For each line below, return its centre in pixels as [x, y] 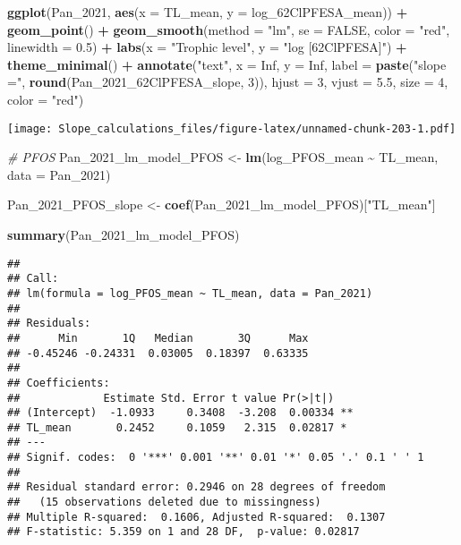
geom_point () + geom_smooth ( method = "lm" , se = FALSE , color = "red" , [229, 29]
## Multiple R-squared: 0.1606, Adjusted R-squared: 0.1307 [196, 517]
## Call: [33, 279]
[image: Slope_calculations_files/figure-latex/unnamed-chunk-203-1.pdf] [232, 128]
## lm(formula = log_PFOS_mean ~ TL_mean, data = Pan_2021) [190, 293]
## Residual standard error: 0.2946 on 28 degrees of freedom [196, 487]
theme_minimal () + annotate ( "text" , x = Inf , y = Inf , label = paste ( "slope [227, 64]
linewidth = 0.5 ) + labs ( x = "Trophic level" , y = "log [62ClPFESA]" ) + [207, 47]
